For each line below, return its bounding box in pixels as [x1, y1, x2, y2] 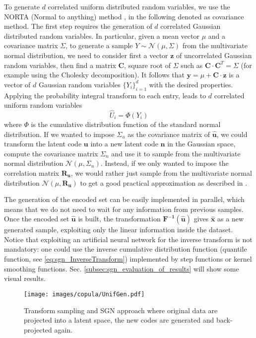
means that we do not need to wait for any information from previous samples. [4, 203, 244, 214]
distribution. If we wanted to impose [4, 129, 115, 139]
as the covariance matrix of [128, 129, 210, 139]
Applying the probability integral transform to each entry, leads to [4, 90, 206, 100]
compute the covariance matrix [4, 148, 98, 158]
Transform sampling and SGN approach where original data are [24, 305, 218, 315]
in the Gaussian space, [167, 138, 236, 149]
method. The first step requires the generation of [4, 21, 152, 31]
